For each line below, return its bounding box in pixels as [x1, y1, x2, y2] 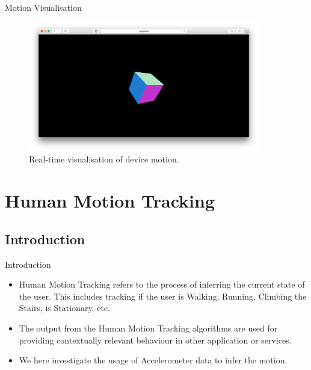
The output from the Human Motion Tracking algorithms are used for [19, 322, 278, 334]
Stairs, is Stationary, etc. [19, 301, 110, 314]
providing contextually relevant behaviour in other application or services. [19, 333, 292, 346]
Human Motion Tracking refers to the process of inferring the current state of [19, 278, 305, 291]
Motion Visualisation [5, 1, 82, 13]
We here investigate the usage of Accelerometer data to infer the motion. [19, 354, 288, 366]
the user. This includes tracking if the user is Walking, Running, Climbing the [19, 289, 307, 302]
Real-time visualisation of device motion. [29, 153, 179, 165]
